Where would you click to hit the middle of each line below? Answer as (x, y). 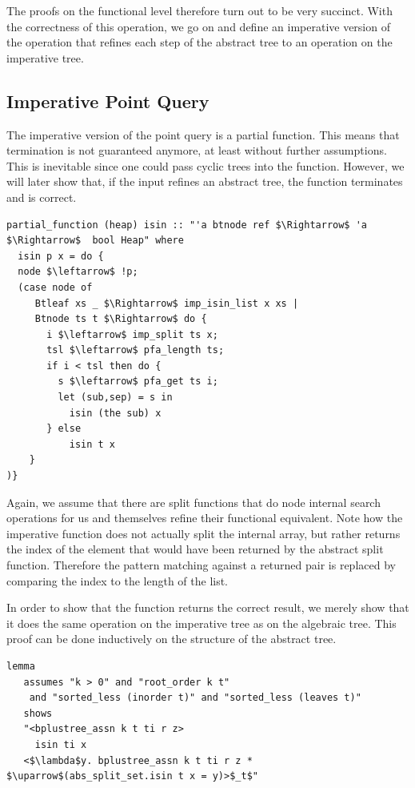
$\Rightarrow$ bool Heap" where (95, 241)
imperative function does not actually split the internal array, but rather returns (204, 533)
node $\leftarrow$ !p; (78, 272)
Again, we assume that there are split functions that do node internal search (194, 502)
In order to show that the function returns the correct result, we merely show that (208, 607)
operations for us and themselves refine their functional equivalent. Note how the (205, 518)
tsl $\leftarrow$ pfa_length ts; (136, 350)
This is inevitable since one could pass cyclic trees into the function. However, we (206, 165)
